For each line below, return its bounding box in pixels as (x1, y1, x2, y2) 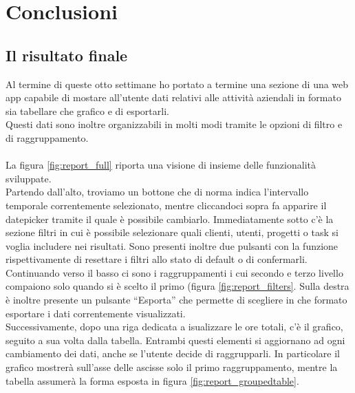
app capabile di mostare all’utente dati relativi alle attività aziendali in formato (6, 90, 341, 105)
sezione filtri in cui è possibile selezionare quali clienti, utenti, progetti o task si (6, 225, 338, 240)
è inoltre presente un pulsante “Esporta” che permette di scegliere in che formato (6, 293, 347, 307)
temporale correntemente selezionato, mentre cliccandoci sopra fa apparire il (6, 198, 327, 212)
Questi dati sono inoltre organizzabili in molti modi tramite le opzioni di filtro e (6, 117, 343, 131)
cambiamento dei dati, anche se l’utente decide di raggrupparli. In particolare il (6, 346, 341, 361)
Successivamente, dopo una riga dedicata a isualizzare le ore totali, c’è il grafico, (6, 319, 343, 334)
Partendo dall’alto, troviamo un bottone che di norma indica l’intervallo (6, 184, 309, 199)
